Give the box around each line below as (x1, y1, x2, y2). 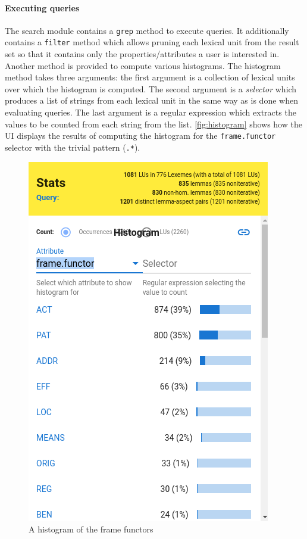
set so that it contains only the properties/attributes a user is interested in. (5, 48, 280, 60)
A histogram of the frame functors (29, 523, 153, 535)
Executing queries (5, 1, 80, 14)
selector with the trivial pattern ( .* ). (5, 141, 140, 153)
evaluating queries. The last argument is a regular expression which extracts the (5, 106, 296, 119)
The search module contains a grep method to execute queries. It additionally (5, 24, 289, 36)
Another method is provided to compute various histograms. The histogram (5, 59, 281, 71)
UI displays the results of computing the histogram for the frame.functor (5, 129, 276, 142)
